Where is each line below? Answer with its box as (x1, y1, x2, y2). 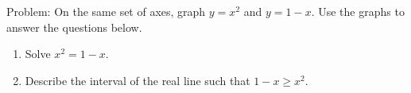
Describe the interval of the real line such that (25, 72, 250, 88)
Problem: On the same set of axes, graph (6, 3, 206, 19)
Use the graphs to (318, 3, 405, 19)
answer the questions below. (6, 18, 142, 35)
